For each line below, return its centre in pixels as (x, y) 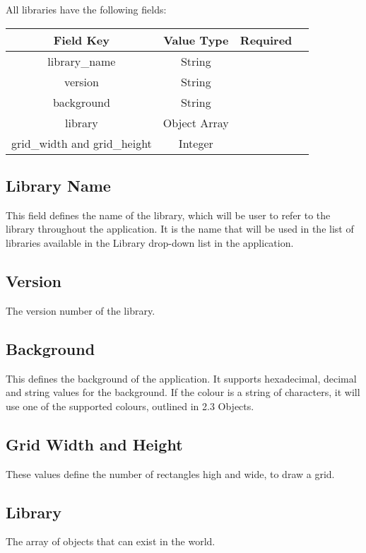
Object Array (196, 122)
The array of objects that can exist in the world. (111, 541)
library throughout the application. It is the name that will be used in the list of (180, 229)
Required (266, 40)
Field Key (81, 40)
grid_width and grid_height (82, 143)
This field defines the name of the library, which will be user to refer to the (168, 215)
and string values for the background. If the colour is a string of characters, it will (183, 392)
